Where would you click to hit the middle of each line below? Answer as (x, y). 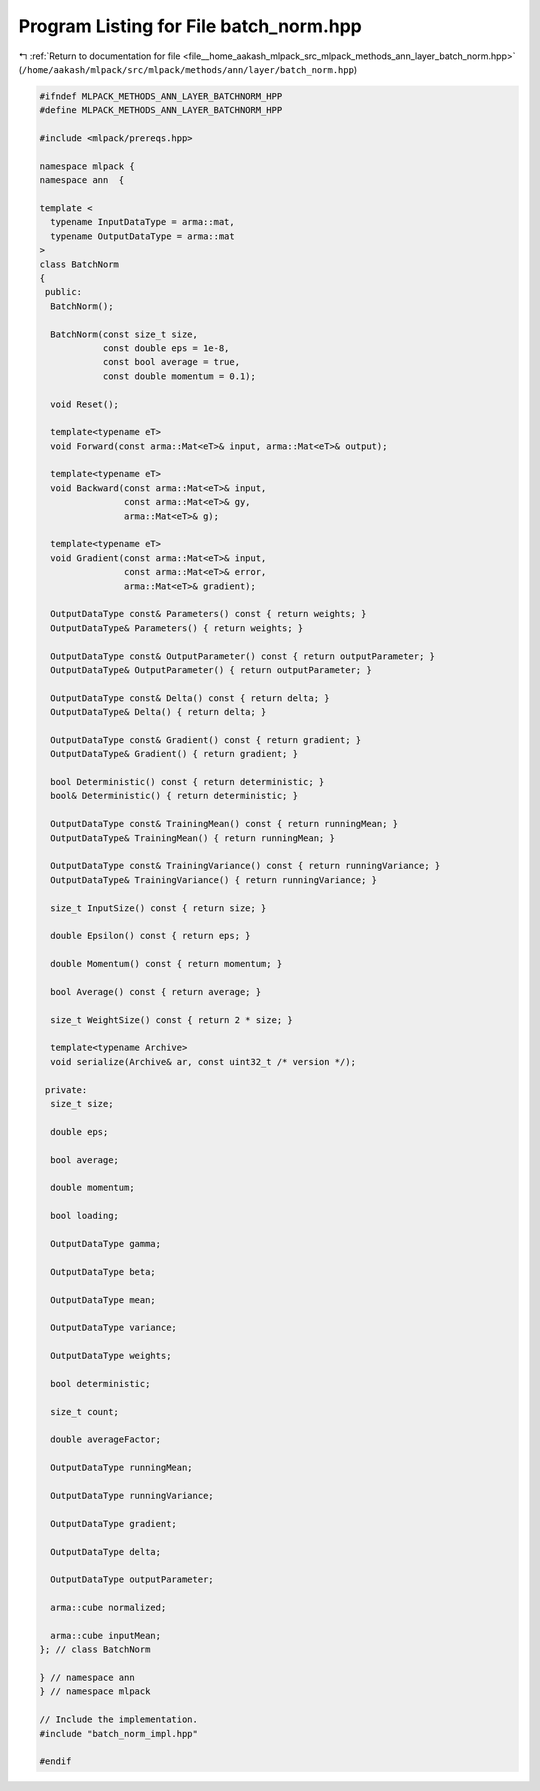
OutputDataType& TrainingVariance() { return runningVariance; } (214, 879)
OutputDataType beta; (103, 1271)
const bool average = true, (171, 362)
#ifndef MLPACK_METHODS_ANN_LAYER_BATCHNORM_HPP (161, 96)
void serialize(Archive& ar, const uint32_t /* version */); (203, 1061)
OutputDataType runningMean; (122, 1468)
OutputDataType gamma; (106, 1243)
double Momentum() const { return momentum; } (166, 964)
